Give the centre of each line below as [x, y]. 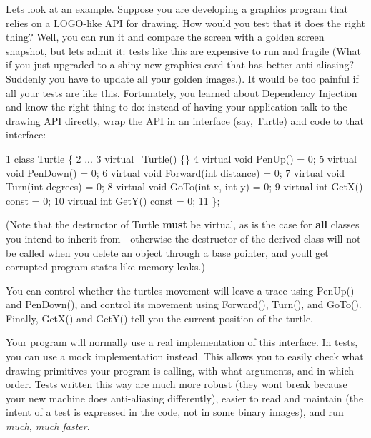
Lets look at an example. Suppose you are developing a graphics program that [177, 9]
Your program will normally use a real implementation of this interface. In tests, [182, 342]
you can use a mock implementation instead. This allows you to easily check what [185, 356]
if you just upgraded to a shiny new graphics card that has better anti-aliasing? [180, 65]
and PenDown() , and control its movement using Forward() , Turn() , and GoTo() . [184, 304]
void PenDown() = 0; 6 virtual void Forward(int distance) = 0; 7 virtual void [175, 172]
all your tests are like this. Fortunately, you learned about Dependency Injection [182, 92]
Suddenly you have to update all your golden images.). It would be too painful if [182, 78]
